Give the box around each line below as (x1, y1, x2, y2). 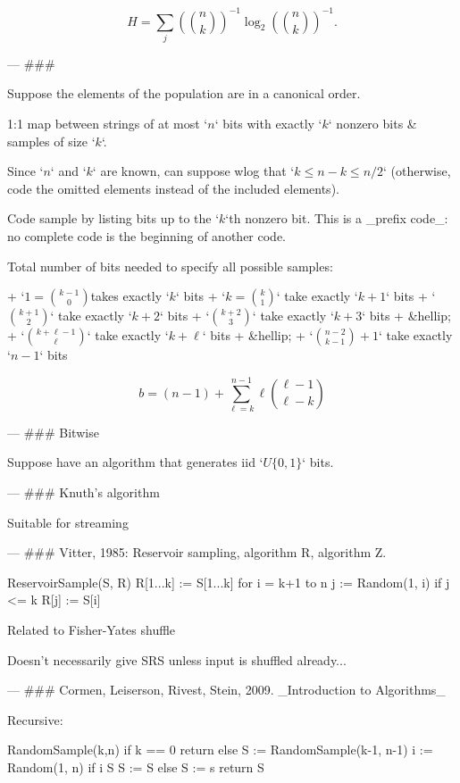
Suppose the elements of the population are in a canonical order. (7, 84, 361, 103)
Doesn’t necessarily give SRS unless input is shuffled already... (7, 650, 347, 669)
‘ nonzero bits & (328, 114, 417, 133)
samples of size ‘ (7, 131, 96, 150)
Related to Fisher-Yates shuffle (7, 621, 176, 639)
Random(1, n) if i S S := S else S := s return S (7, 758, 264, 777)
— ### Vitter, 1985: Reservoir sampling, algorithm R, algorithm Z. (7, 543, 387, 562)
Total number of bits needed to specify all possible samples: (7, 256, 333, 275)
